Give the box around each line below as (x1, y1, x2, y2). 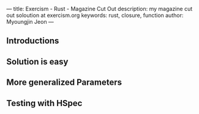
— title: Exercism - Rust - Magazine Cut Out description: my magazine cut (6, 5, 193, 12)
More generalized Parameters (6, 77, 122, 88)
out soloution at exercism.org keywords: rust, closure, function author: (6, 12, 184, 19)
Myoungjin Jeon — (6, 18, 54, 25)
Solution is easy (6, 56, 69, 66)
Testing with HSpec (6, 98, 83, 109)
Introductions (6, 36, 59, 46)
